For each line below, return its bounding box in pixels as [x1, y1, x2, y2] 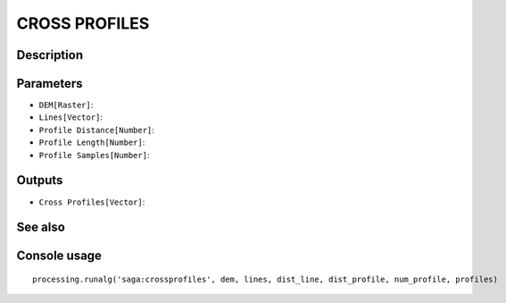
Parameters [16, 76, 83, 91]
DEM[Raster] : [38, 99, 94, 111]
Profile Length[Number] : [38, 137, 145, 147]
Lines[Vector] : [38, 112, 103, 122]
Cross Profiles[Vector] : [38, 197, 145, 207]
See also [16, 220, 66, 235]
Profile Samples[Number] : [38, 149, 150, 160]
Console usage [16, 248, 103, 264]
